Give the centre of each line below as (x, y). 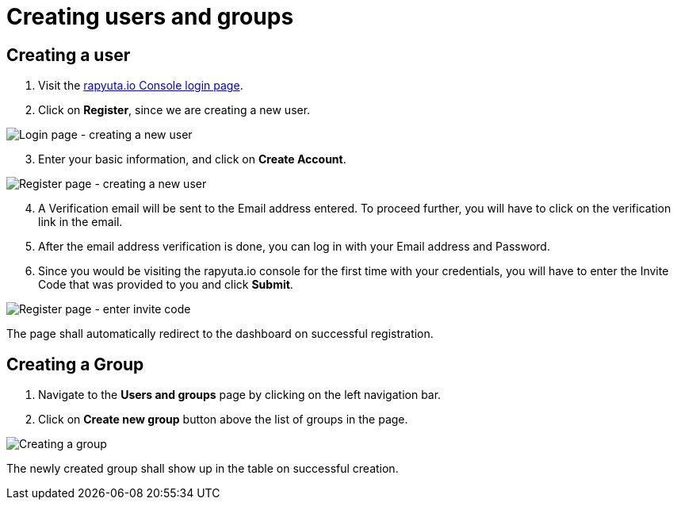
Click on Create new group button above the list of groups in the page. (223, 420)
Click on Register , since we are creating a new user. (174, 110)
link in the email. (80, 222)
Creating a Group (75, 364)
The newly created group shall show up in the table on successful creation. (203, 469)
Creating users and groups (150, 17)
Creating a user (69, 55)
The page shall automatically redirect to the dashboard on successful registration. (220, 334)
